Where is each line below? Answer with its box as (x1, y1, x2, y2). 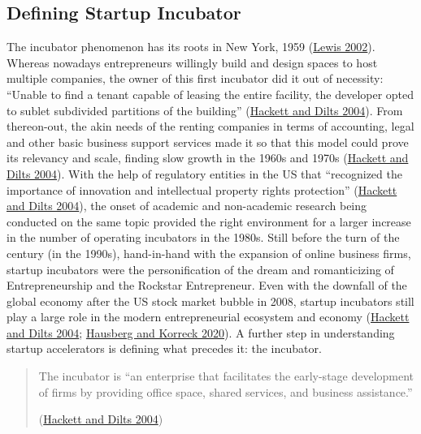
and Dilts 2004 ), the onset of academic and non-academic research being (7, 197, 367, 214)
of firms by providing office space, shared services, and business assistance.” (38, 383, 413, 400)
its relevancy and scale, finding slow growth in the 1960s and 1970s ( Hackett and (7, 149, 409, 166)
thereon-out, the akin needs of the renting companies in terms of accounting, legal (7, 118, 414, 135)
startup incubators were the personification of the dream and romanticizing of (7, 260, 394, 277)
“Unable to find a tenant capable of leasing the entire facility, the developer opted (7, 85, 414, 102)
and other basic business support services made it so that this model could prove (7, 133, 409, 150)
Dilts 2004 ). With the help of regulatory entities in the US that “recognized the (7, 165, 402, 182)
